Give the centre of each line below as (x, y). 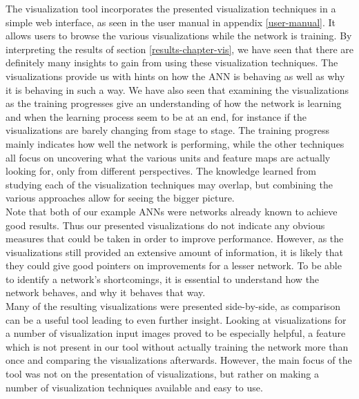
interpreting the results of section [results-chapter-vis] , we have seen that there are (179, 49)
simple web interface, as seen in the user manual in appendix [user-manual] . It (171, 22)
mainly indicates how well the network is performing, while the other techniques (175, 143)
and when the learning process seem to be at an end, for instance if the (156, 116)
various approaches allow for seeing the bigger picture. (120, 198)
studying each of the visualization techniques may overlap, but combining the (169, 184)
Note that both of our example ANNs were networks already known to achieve (172, 211)
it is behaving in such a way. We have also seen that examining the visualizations (177, 89)
